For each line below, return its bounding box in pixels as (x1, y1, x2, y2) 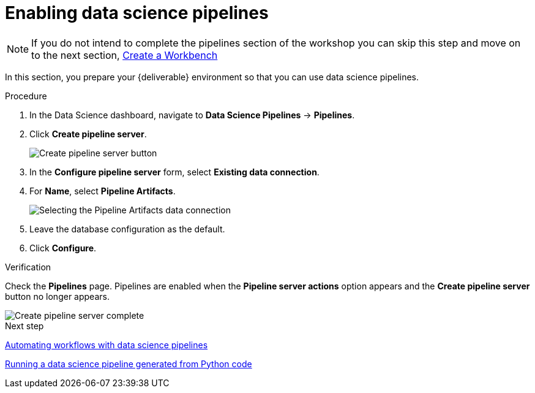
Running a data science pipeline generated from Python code (5, 358, 252, 369)
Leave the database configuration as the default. (29, 223, 225, 234)
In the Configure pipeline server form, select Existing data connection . (29, 166, 320, 177)
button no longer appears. (5, 291, 110, 302)
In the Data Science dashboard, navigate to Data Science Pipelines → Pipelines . (29, 109, 355, 120)
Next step (5, 320, 44, 331)
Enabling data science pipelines (5, 2, 269, 23)
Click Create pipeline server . (29, 128, 147, 139)
